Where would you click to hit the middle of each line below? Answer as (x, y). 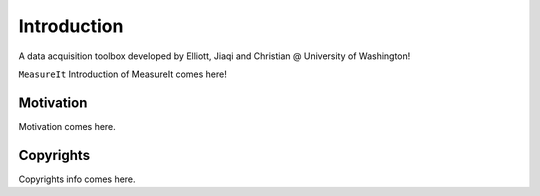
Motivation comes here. (67, 126)
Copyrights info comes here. (77, 179)
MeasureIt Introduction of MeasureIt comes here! (122, 74)
